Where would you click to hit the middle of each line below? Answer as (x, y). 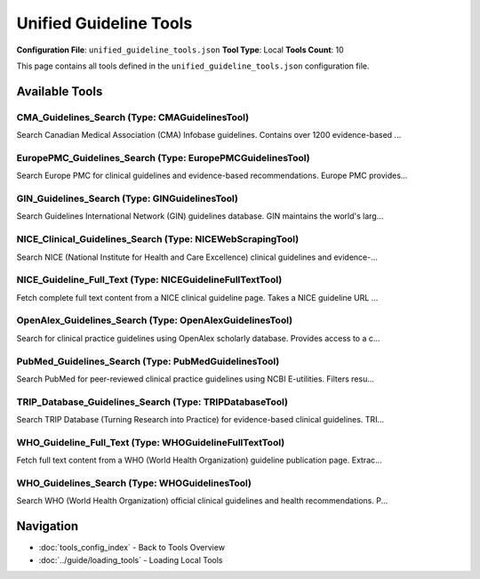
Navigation (48, 526)
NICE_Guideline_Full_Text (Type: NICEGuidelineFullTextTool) (149, 280)
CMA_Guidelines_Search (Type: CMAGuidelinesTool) (132, 117)
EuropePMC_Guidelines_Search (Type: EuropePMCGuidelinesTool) (163, 157)
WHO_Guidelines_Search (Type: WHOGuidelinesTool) (134, 483)
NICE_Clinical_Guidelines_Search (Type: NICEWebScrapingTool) (158, 239)
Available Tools (60, 91)
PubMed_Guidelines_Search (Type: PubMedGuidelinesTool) (148, 361)
